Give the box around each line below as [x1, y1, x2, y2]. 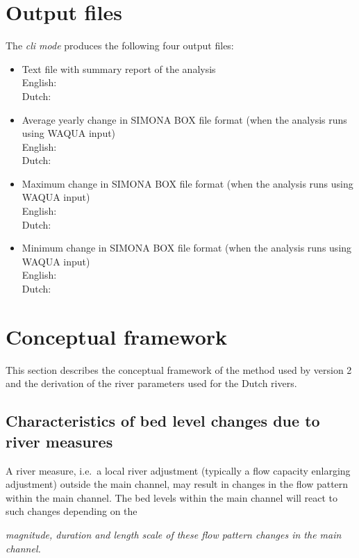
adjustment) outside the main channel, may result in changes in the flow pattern [6, 477, 349, 491]
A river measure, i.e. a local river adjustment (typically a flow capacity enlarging [6, 463, 351, 477]
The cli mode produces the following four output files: [6, 38, 234, 53]
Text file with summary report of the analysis [22, 61, 216, 76]
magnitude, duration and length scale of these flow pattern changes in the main [6, 527, 342, 541]
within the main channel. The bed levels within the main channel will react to [6, 490, 338, 504]
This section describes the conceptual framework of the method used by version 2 [6, 362, 352, 377]
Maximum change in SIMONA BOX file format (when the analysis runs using [22, 176, 353, 190]
